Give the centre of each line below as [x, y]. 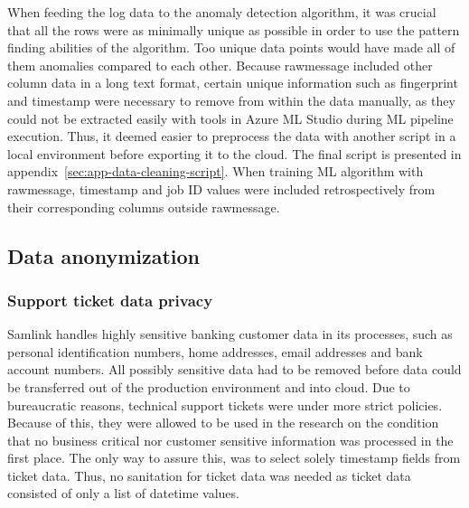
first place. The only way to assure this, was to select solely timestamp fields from [234, 458]
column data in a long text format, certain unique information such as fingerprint [233, 83]
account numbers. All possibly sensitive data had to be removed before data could [234, 369]
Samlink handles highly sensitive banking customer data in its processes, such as [230, 334]
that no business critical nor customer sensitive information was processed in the [230, 440]
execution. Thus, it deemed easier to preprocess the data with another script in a [232, 136]
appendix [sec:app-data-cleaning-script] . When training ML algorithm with [216, 171]
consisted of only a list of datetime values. [123, 493]
